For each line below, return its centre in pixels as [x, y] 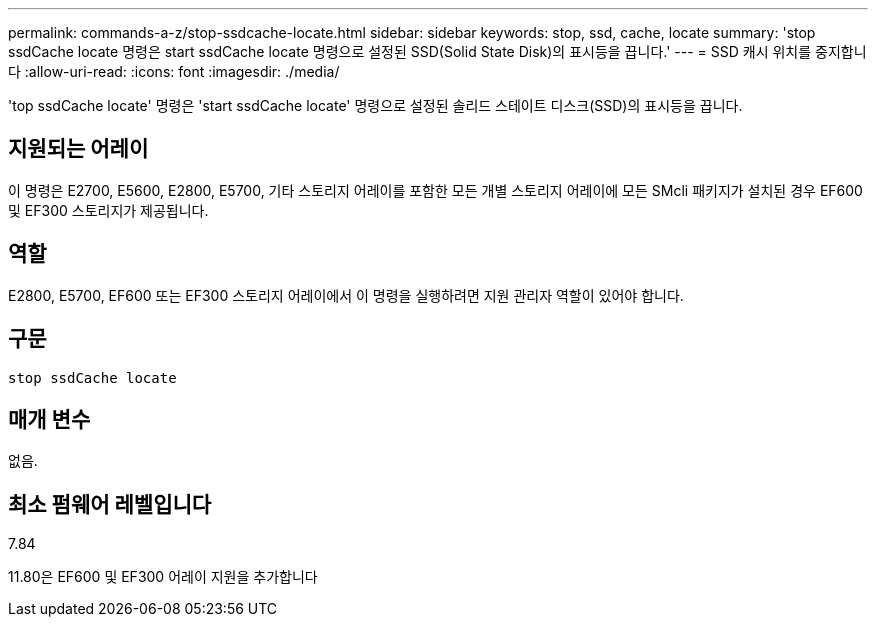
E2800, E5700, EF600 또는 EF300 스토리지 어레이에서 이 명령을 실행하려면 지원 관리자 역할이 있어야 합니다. [346, 295]
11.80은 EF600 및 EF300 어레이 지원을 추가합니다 [163, 577]
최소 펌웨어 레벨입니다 [110, 504]
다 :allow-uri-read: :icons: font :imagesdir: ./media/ [174, 71]
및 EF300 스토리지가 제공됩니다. [108, 210]
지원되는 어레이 [78, 149]
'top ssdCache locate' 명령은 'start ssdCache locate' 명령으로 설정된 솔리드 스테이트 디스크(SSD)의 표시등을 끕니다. [375, 105]
